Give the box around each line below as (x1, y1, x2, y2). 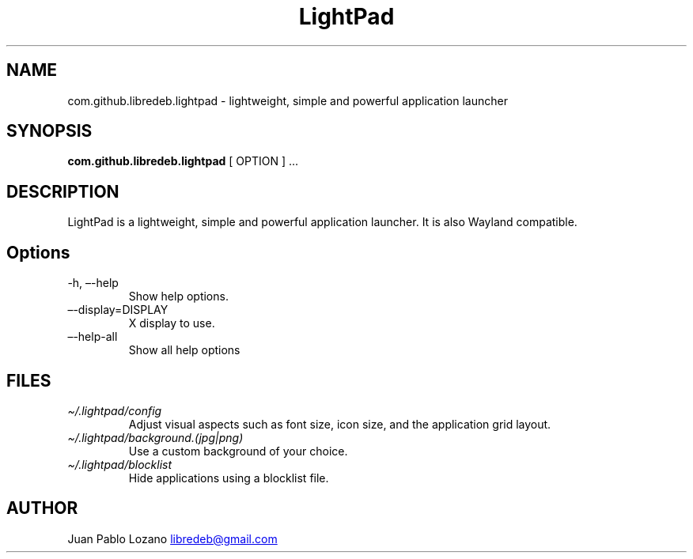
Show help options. (128, 289, 229, 304)
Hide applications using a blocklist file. (128, 470, 329, 485)
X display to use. (128, 316, 215, 330)
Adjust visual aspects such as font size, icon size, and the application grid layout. (128, 417, 551, 431)
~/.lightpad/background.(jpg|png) (67, 430, 244, 444)
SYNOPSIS (6, 121, 93, 142)
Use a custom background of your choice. (128, 444, 348, 458)
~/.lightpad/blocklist (67, 457, 172, 471)
